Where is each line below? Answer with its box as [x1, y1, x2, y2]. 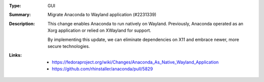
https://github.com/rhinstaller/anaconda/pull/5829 [52, 66, 154, 72]
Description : [9, 20, 35, 26]
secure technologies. [47, 43, 90, 49]
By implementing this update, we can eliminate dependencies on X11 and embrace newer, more [47, 37, 240, 42]
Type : [9, 3, 22, 8]
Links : [9, 52, 22, 58]
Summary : [9, 12, 31, 18]
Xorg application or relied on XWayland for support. [47, 27, 152, 34]
